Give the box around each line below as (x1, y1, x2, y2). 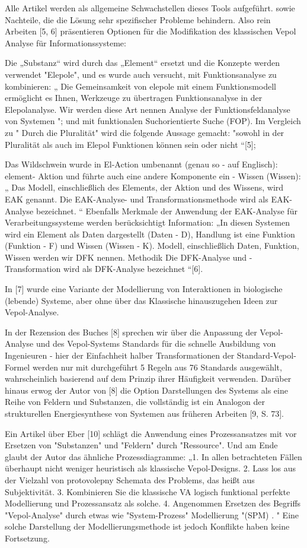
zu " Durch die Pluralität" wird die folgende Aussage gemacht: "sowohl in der (5, 126, 284, 138)
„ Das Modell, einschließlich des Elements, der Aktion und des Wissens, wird (5, 181, 284, 194)
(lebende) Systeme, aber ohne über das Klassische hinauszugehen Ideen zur (5, 294, 278, 306)
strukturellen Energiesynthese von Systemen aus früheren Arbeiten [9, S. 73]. (5, 407, 284, 419)
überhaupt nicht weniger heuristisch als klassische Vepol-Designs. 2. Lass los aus (5, 462, 296, 474)
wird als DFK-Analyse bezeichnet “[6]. (63, 262, 203, 275)
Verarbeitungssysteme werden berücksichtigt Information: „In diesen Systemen (5, 216, 290, 229)
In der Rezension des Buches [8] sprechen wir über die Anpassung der (5, 325, 257, 338)
